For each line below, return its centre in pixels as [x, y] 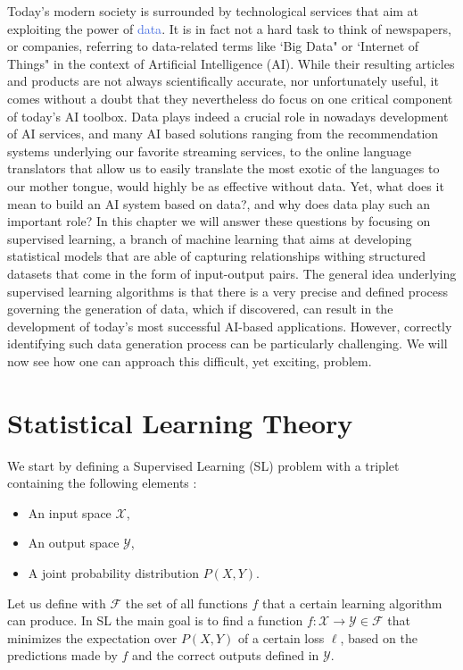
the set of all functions [186, 603]
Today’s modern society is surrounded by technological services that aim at [213, 11]
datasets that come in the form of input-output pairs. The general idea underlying [232, 273]
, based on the [379, 637]
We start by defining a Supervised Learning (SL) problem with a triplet [203, 465]
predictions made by [62, 655]
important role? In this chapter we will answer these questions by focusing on [219, 221]
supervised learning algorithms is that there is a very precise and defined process [227, 291]
